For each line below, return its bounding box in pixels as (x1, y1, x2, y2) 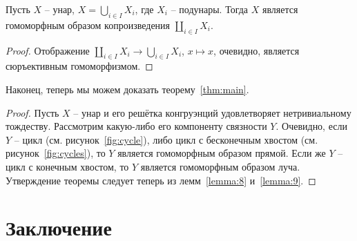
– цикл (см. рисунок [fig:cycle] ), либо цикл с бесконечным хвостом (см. (14, 132, 318, 146)
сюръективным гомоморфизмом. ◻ (6, 59, 153, 73)
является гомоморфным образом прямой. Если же (117, 146, 326, 160)
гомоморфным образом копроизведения (6, 17, 171, 32)
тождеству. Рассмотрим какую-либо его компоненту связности (6, 119, 267, 133)
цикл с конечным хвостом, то (6, 159, 129, 173)
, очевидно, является (213, 43, 300, 57)
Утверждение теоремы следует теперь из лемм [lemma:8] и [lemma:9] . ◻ (6, 173, 316, 187)
